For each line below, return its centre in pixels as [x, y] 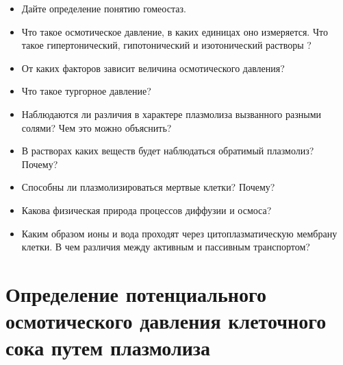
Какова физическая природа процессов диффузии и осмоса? [147, 210]
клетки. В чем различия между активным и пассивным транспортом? [166, 247]
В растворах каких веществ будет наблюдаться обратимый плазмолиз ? [168, 151]
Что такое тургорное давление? [86, 91]
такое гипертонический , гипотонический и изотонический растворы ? [166, 45]
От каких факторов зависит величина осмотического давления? [153, 68]
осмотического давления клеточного [166, 321]
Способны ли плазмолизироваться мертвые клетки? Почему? [148, 187]
